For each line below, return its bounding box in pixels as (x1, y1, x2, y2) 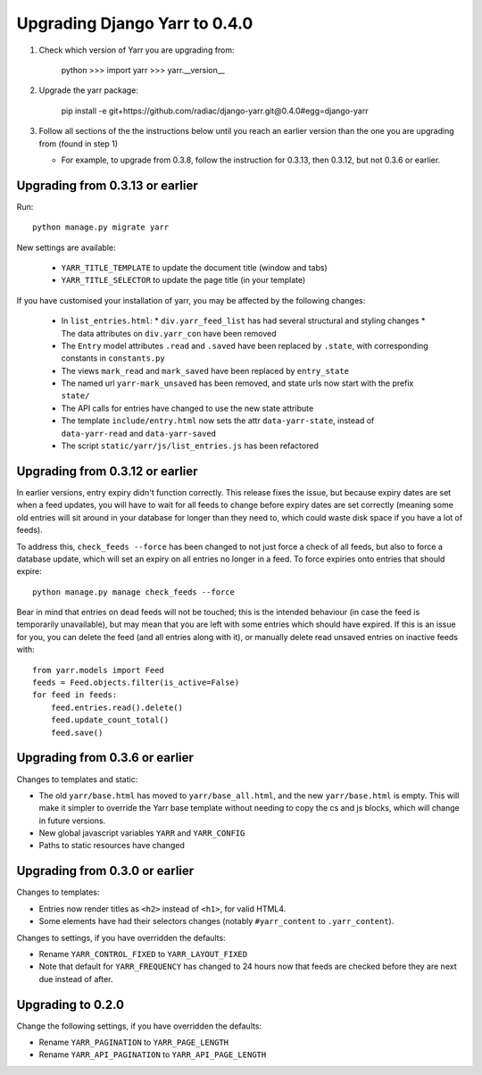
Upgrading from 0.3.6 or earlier (16, 750, 194, 765)
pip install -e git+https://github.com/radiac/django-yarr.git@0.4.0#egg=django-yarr (61, 105, 369, 116)
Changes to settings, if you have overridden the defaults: (16, 932, 227, 943)
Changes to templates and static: (16, 773, 138, 785)
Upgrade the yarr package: (38, 85, 138, 96)
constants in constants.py (61, 353, 165, 363)
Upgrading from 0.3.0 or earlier (16, 863, 195, 879)
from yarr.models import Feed (32, 665, 165, 675)
